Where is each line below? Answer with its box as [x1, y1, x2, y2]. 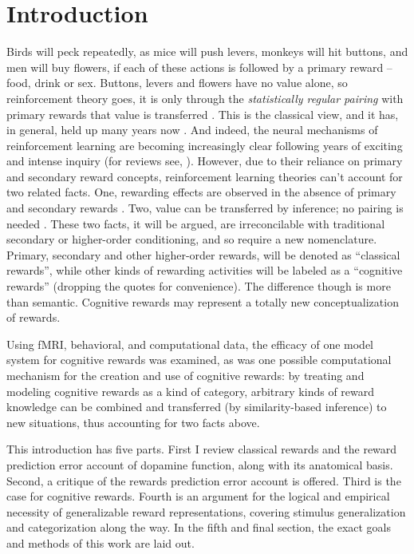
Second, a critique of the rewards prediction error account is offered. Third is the [6, 472, 401, 489]
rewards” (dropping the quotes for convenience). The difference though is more [6, 278, 391, 295]
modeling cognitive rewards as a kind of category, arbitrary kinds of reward [6, 382, 375, 399]
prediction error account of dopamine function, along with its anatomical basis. [6, 456, 393, 473]
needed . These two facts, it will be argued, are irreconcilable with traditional [6, 215, 385, 231]
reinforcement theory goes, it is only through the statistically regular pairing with [6, 89, 404, 106]
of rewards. [6, 309, 61, 326]
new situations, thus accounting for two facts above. [6, 414, 260, 430]
